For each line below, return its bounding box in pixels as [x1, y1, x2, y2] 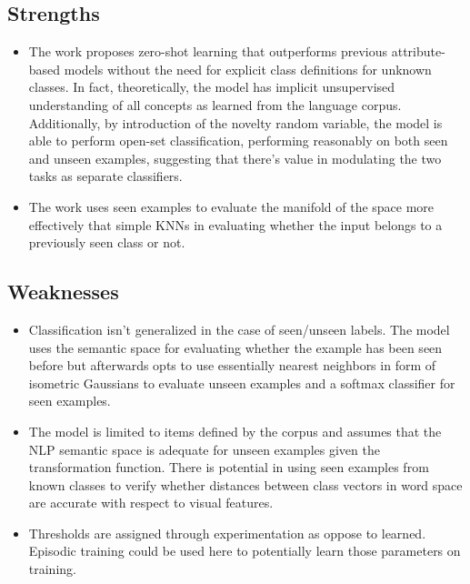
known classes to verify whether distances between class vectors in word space [28, 475, 463, 494]
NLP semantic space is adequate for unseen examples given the [28, 439, 380, 458]
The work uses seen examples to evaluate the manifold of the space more [28, 196, 435, 216]
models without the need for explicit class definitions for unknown [64, 59, 432, 78]
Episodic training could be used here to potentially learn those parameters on [28, 541, 461, 560]
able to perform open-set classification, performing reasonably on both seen [28, 131, 448, 150]
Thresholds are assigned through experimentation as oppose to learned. [28, 523, 426, 542]
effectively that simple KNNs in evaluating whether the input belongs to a [28, 215, 443, 234]
